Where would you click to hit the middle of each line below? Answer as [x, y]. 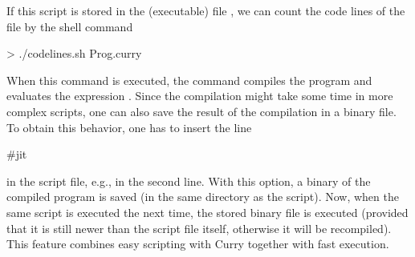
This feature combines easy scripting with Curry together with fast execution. [198, 244]
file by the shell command [70, 26]
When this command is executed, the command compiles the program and [189, 80]
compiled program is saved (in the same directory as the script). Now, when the [203, 197]
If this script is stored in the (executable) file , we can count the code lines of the [206, 10]
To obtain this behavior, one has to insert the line [129, 127]
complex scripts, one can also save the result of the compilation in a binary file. [201, 111]
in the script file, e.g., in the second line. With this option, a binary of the [189, 181]
